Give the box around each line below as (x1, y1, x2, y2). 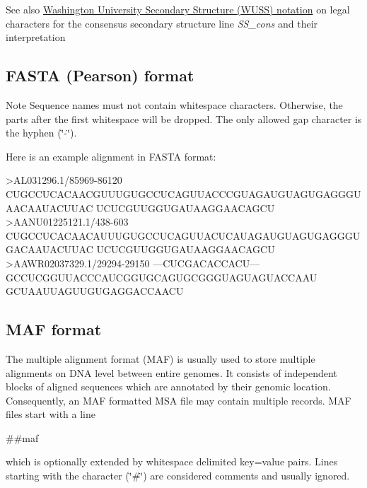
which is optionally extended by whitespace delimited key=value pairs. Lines (6, 454, 338, 469)
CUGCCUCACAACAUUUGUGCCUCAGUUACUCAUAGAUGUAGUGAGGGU (6, 228, 361, 243)
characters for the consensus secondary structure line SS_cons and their (6, 16, 318, 30)
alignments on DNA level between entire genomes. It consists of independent (6, 365, 337, 380)
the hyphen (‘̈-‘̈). (6, 125, 77, 140)
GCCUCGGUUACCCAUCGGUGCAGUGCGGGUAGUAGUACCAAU (6, 269, 318, 284)
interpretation (6, 30, 66, 45)
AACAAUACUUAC (6, 200, 93, 215)
